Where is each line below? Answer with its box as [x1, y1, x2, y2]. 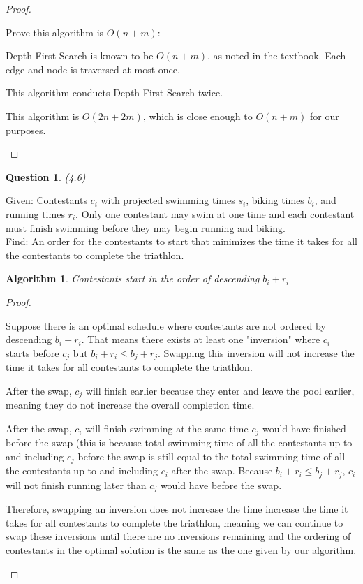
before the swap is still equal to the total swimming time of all [77, 448, 346, 463]
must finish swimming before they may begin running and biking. [6, 220, 286, 235]
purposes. [6, 122, 46, 137]
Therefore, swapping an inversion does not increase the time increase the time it [6, 502, 348, 516]
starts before [6, 345, 59, 360]
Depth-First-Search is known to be [6, 48, 154, 63]
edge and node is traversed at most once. [6, 61, 180, 76]
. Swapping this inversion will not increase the [157, 345, 355, 360]
